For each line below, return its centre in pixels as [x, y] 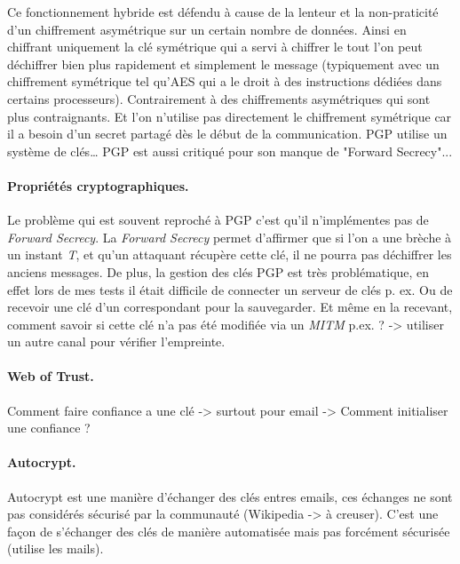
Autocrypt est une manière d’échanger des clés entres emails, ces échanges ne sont [230, 496]
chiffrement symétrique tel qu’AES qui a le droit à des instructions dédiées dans [225, 81]
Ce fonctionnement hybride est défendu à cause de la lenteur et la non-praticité [223, 12]
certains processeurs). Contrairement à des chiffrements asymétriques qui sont [219, 98]
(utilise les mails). [56, 548]
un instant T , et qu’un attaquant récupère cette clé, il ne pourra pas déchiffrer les [230, 254]
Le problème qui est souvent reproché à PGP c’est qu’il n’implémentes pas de [218, 220]
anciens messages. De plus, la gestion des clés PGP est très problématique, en [218, 271]
